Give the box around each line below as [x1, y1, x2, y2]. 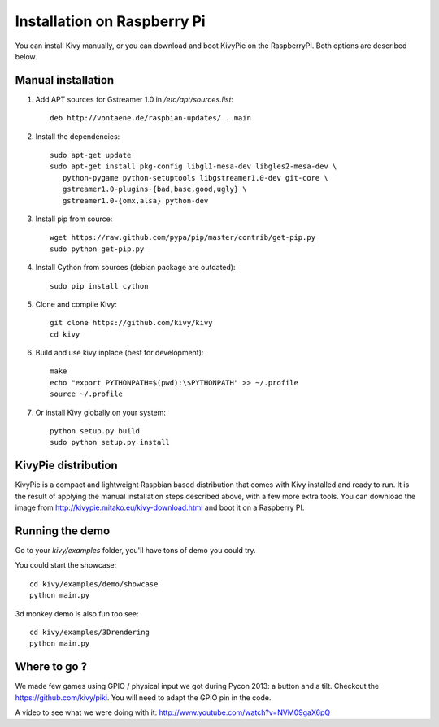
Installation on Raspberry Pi [15, 12, 206, 30]
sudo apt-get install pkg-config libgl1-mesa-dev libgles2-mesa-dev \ [50, 162, 337, 171]
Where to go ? [15, 660, 88, 674]
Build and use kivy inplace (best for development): [35, 348, 204, 358]
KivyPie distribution [15, 459, 118, 472]
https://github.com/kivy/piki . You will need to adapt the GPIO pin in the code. [15, 692, 272, 703]
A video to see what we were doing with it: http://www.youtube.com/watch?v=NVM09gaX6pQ [15, 707, 331, 717]
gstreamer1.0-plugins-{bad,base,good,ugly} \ [62, 185, 247, 194]
